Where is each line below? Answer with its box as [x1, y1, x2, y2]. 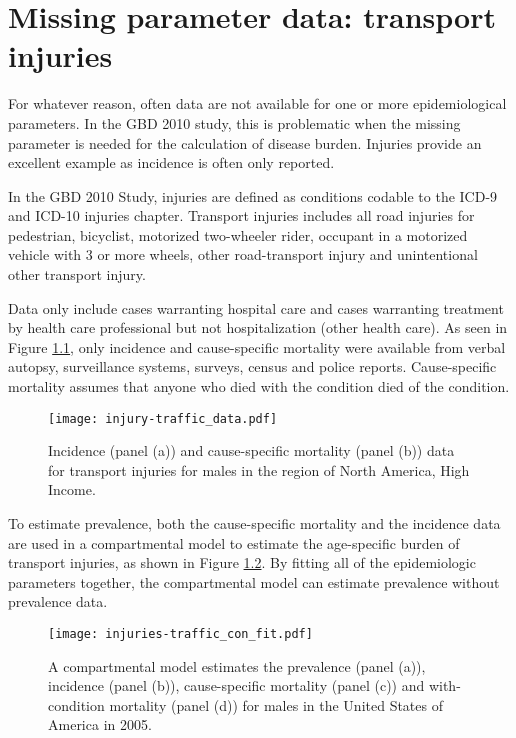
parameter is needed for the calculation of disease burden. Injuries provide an [8, 132, 482, 153]
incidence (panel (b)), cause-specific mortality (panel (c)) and [48, 675, 425, 696]
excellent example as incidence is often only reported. [8, 152, 335, 173]
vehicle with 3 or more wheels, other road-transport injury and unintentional [8, 244, 478, 265]
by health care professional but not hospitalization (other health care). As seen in [8, 317, 508, 338]
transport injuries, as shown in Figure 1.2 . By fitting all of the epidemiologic [8, 552, 476, 573]
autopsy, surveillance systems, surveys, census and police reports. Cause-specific [8, 356, 497, 377]
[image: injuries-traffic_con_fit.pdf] [48, 627, 313, 642]
